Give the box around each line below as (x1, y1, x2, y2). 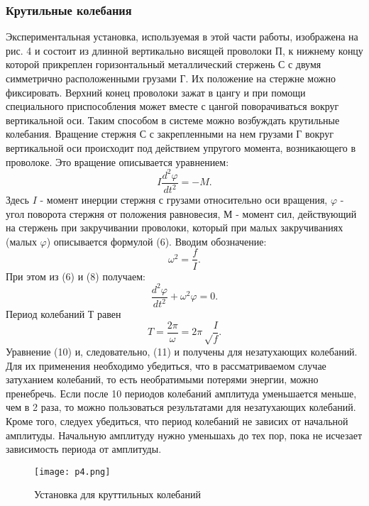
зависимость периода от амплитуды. (6, 441, 162, 456)
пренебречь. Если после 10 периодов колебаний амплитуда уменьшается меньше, (6, 385, 357, 400)
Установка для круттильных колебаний (34, 487, 201, 502)
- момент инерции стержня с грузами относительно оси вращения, (40, 192, 328, 207)
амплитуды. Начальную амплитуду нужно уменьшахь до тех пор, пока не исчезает (6, 427, 363, 442)
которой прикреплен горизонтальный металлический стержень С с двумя (6, 57, 321, 72)
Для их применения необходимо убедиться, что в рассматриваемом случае (6, 358, 326, 373)
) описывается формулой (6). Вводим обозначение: (46, 233, 267, 248)
